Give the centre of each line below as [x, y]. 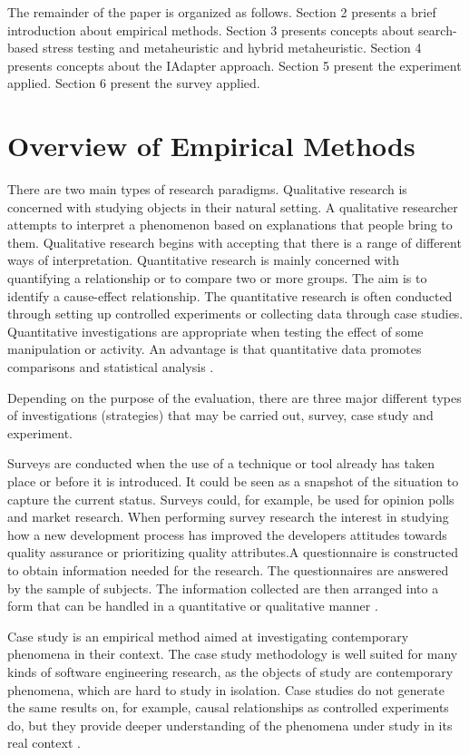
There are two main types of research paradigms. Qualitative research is [207, 189]
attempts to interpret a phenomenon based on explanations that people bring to [230, 225]
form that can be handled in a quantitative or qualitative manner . [193, 606]
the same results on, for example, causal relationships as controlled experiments [228, 707]
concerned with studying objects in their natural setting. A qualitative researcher [233, 206]
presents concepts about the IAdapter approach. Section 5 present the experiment [234, 65]
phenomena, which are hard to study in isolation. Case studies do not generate [226, 689]
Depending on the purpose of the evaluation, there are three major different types [234, 397]
